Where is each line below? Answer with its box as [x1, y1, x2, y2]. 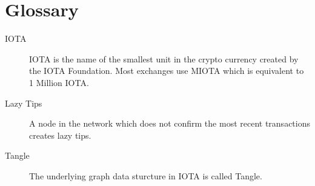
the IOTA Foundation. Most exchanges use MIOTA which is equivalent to [29, 64, 304, 77]
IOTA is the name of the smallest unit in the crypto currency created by [29, 52, 299, 65]
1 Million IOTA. [29, 76, 89, 88]
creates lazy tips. [29, 128, 91, 141]
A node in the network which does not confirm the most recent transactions [29, 117, 310, 130]
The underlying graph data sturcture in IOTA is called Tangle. [29, 169, 262, 182]
